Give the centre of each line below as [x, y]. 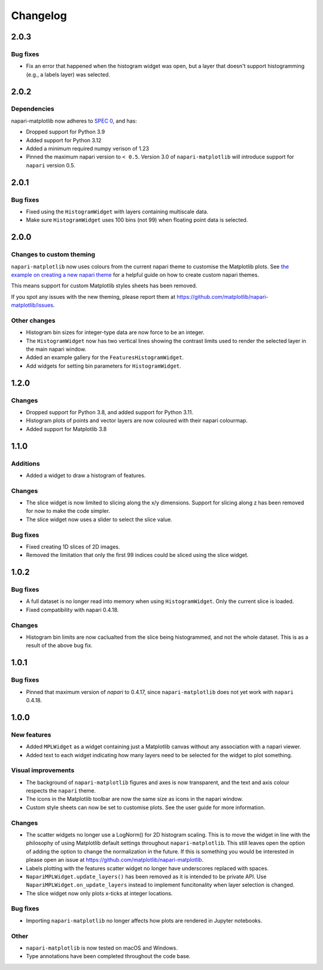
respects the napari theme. [61, 791]
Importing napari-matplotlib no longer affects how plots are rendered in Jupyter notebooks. [144, 920]
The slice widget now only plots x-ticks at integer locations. [99, 893]
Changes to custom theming [53, 255]
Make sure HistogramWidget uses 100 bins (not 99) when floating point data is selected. [137, 220]
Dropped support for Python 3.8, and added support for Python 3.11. [110, 412]
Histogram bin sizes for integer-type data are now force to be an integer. [115, 332]
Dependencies [33, 109]
